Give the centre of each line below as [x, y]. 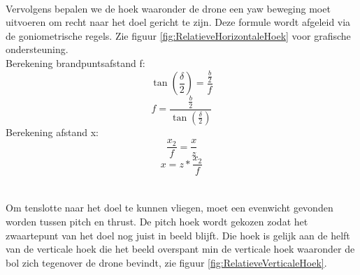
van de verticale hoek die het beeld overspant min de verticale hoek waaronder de [180, 249]
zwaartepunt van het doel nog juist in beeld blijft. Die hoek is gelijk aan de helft [178, 235]
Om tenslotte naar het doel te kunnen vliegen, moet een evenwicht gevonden [170, 208]
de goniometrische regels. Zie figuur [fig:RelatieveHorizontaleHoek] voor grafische [178, 35]
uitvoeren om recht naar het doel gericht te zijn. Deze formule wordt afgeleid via [178, 22]
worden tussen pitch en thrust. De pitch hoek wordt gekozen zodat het [157, 222]
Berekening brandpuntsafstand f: [75, 62]
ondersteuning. [37, 49]
